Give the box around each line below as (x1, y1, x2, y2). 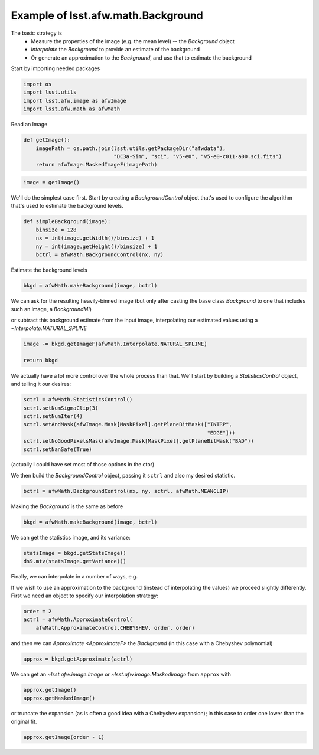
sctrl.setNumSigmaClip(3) (23, 404, 99, 411)
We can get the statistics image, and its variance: (11, 534, 131, 541)
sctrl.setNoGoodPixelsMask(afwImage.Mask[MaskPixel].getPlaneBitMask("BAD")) (23, 437, 254, 444)
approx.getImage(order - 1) (23, 734, 105, 741)
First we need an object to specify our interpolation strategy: (11, 592, 159, 599)
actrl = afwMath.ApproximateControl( (23, 616, 133, 623)
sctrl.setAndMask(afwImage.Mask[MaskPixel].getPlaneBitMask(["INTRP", (23, 421, 233, 428)
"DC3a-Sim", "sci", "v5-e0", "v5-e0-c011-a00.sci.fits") (113, 153, 282, 160)
